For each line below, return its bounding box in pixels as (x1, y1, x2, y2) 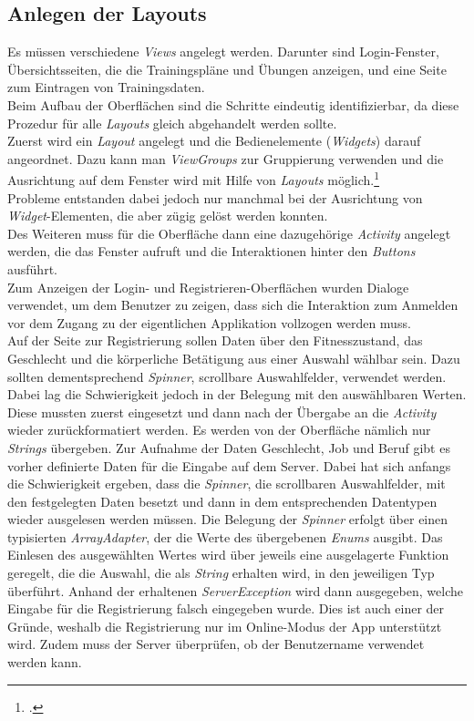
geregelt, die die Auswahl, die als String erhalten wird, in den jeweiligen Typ (7, 563, 435, 582)
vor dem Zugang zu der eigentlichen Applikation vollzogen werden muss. (7, 313, 411, 332)
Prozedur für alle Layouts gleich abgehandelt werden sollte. (7, 113, 337, 132)
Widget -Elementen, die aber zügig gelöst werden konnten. (7, 206, 328, 225)
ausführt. (7, 259, 57, 278)
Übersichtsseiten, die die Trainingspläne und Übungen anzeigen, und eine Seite (7, 59, 447, 78)
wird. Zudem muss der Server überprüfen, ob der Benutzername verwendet (7, 634, 425, 654)
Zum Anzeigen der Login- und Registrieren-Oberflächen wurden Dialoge (7, 277, 409, 296)
